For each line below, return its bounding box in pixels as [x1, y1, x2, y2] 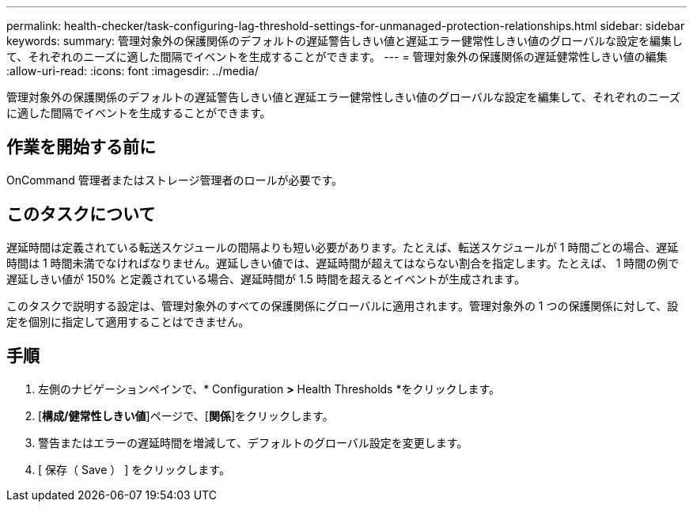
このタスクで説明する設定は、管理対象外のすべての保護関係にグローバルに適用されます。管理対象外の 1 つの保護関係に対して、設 [6, 298, 679, 313]
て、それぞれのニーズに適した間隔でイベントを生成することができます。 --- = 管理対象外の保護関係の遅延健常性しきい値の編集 [6, 50, 668, 63]
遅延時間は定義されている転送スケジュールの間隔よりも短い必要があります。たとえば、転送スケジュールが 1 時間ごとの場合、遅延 [6, 240, 679, 254]
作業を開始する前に [6, 137, 156, 157]
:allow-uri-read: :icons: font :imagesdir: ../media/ [6, 64, 259, 78]
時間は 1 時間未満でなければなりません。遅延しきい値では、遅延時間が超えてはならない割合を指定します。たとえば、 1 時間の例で [6, 256, 680, 270]
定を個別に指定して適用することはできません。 [6, 314, 250, 328]
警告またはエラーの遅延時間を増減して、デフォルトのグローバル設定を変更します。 [38, 435, 468, 449]
